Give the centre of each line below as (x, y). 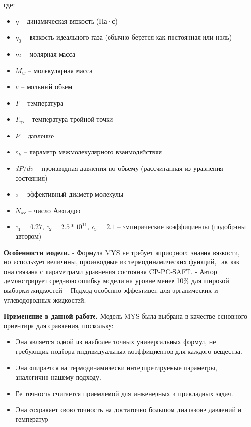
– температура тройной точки (70, 119)
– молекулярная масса (60, 70)
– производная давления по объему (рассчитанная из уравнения (129, 168)
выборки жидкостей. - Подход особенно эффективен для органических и (111, 290)
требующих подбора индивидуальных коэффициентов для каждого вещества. (129, 351)
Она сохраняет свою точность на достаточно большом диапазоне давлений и (128, 409)
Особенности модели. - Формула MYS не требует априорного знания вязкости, (122, 252)
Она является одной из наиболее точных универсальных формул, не (116, 342)
